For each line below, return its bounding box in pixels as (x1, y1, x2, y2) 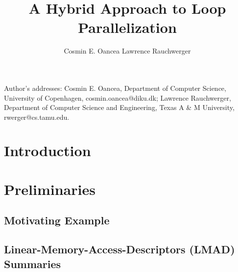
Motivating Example (4, 213, 110, 228)
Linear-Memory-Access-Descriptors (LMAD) (4, 242, 235, 257)
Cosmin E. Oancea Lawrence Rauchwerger (64, 46, 191, 56)
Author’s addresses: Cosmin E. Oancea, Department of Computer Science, (4, 82, 226, 93)
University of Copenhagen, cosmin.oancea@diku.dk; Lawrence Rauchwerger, (4, 92, 231, 103)
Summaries (4, 256, 61, 271)
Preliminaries (4, 179, 95, 199)
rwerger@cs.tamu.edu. (4, 111, 70, 122)
